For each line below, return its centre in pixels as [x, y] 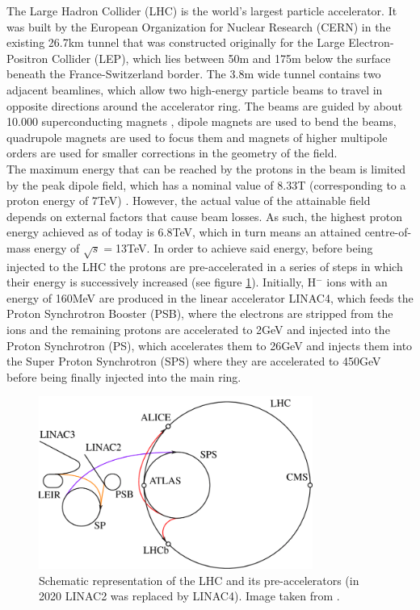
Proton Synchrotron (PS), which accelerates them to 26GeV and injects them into [210, 345]
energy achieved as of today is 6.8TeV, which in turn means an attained [184, 232]
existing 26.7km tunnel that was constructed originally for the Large [176, 42]
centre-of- [388, 232]
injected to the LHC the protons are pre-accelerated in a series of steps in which [205, 266]
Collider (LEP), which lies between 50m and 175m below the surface [221, 58]
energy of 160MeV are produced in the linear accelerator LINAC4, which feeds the [210, 297]
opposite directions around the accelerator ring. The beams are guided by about [205, 105]
